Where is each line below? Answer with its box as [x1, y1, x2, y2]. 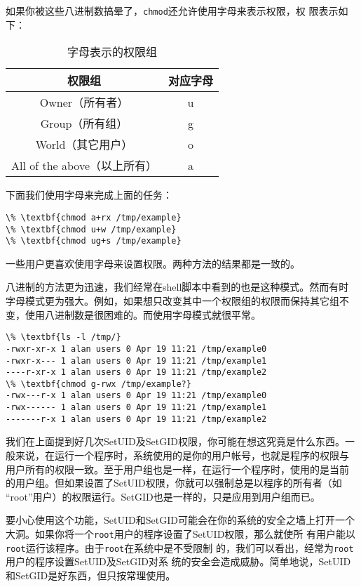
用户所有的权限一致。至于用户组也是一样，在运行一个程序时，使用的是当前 [6, 461, 349, 476]
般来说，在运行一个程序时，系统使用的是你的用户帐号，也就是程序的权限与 [6, 448, 349, 463]
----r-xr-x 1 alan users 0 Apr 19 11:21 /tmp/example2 [6, 367, 267, 378]
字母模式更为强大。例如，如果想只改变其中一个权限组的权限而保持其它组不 [6, 293, 349, 308]
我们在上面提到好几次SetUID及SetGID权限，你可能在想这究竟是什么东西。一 [6, 434, 355, 449]
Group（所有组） [40, 115, 128, 132]
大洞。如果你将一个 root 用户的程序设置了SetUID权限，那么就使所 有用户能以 [6, 527, 355, 541]
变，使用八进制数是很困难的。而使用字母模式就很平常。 [6, 307, 261, 322]
